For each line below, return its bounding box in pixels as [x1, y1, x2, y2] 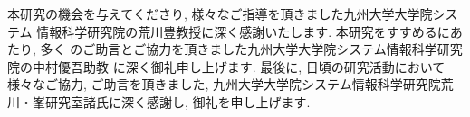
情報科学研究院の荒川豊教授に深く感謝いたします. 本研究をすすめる [36, 22, 437, 40]
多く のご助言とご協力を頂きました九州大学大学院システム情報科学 [40, 40, 437, 58]
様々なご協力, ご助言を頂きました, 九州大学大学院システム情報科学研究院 [7, 75, 441, 94]
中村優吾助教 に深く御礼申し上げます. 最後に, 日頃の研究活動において [32, 57, 446, 76]
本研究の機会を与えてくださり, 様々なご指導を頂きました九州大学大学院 [7, 4, 433, 22]
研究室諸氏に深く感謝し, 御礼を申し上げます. [44, 92, 311, 111]
